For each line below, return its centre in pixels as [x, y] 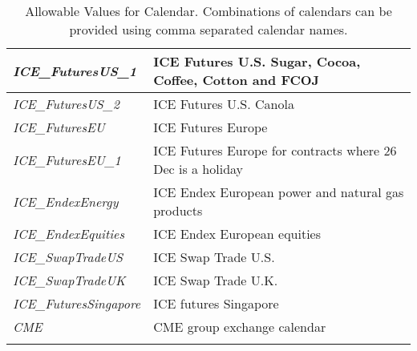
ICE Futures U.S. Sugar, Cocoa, [257, 61]
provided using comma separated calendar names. [208, 29]
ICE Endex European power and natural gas [279, 192]
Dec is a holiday [198, 169]
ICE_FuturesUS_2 [66, 104]
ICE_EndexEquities [69, 234]
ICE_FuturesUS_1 [75, 71]
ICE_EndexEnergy [66, 201]
